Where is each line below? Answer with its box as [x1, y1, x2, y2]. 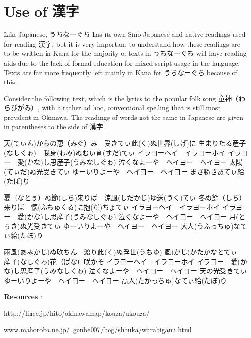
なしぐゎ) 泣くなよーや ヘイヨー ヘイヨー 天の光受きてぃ [56, 266, 247, 276]
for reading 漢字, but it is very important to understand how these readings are [4, 38, 240, 49]
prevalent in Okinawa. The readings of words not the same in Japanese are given [4, 112, 244, 122]
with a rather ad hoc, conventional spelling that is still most [42, 102, 220, 113]
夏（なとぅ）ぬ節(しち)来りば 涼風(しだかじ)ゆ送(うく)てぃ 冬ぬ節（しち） [4, 192, 246, 203]
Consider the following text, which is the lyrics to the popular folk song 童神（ [4, 93, 239, 103]
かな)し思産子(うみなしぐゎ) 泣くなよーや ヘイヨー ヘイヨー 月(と [27, 211, 246, 221]
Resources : [4, 291, 42, 302]
